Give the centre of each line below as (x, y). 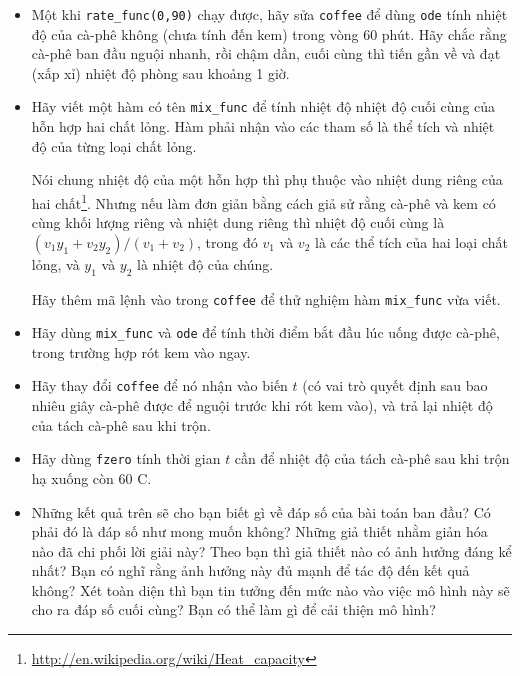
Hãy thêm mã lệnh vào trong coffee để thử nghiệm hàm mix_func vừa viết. (266, 298)
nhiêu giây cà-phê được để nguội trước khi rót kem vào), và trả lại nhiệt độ (262, 405)
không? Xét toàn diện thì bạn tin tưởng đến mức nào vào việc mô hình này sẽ (270, 589)
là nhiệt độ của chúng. (205, 263)
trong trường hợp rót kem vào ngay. (141, 351)
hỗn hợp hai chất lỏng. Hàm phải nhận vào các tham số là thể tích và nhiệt (263, 126)
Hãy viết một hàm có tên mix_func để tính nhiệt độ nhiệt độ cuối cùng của (263, 106)
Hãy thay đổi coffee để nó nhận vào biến (159, 385)
